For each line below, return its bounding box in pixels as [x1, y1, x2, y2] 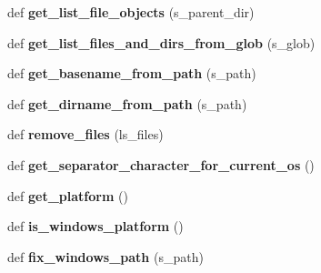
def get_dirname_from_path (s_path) [7, 94, 247, 113]
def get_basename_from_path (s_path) [7, 64, 256, 83]
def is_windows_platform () [7, 217, 184, 236]
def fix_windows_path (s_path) [7, 247, 204, 266]
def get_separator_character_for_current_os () [7, 155, 315, 174]
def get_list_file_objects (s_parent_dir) [7, 3, 255, 21]
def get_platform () [7, 186, 128, 205]
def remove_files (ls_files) [7, 125, 164, 144]
